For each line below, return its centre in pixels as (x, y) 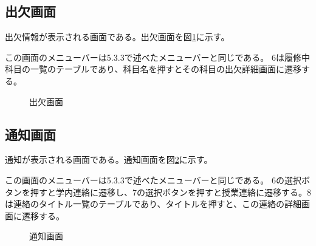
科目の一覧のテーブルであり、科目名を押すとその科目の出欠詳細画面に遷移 (153, 69)
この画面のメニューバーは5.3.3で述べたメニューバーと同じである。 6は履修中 (158, 57)
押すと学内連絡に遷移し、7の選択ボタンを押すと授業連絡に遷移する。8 (170, 192)
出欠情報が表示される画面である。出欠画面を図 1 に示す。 (117, 37)
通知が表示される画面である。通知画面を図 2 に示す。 (109, 159)
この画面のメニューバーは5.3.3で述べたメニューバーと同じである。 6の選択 (153, 179)
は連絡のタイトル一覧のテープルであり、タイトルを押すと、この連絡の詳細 (153, 204)
